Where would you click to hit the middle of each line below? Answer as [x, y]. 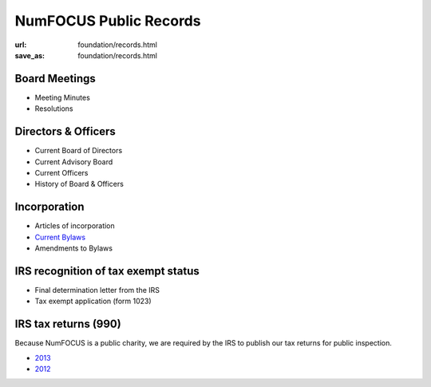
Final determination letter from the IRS [97, 290]
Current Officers [61, 172]
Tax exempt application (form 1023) [93, 301]
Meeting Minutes [63, 97]
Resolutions [54, 109]
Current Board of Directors [79, 151]
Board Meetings [55, 79]
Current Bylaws [60, 237]
